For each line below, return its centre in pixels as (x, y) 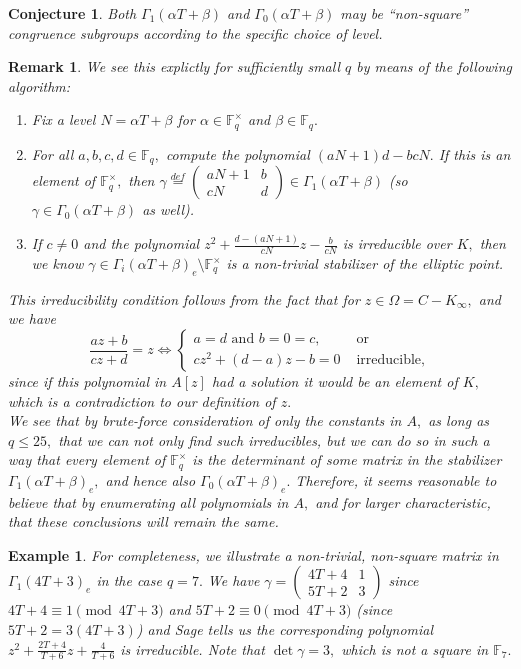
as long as (459, 420)
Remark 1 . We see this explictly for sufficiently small (174, 66)
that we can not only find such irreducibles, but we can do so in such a (274, 439)
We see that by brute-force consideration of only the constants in (205, 420)
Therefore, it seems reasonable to (396, 479)
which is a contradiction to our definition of (142, 400)
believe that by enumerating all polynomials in (148, 501)
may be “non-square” (404, 13)
